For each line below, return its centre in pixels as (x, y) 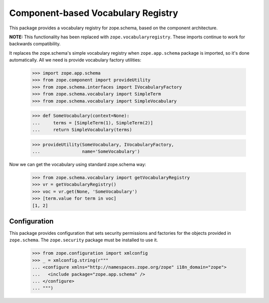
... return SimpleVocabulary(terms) (82, 130)
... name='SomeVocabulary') (86, 151)
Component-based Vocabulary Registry (94, 13)
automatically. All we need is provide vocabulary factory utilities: (75, 60)
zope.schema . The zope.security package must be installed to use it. (84, 240)
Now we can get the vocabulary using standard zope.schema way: (78, 164)
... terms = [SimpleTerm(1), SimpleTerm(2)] (93, 123)
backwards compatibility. (35, 44)
